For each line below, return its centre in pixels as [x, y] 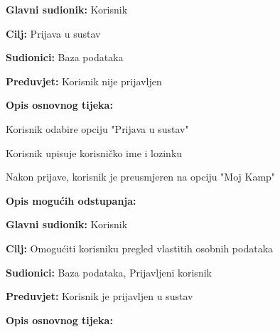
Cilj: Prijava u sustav [53, 33]
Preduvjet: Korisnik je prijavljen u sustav [99, 296]
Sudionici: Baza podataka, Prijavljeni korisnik [109, 272]
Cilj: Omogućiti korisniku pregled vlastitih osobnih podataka [140, 248]
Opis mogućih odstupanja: [71, 200]
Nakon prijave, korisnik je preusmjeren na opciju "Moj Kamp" [141, 177]
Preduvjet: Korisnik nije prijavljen [84, 81]
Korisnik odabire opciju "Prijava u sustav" [97, 128]
